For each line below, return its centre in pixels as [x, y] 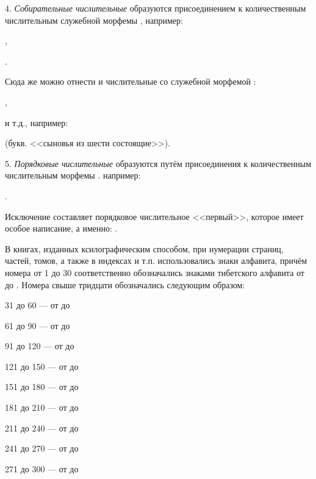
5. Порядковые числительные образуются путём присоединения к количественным [158, 163]
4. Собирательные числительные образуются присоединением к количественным [156, 8]
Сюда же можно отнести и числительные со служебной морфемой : [131, 81]
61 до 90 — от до [38, 325]
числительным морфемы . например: [73, 175]
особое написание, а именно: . [61, 228]
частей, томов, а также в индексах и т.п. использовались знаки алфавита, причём [156, 261]
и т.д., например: [37, 122]
